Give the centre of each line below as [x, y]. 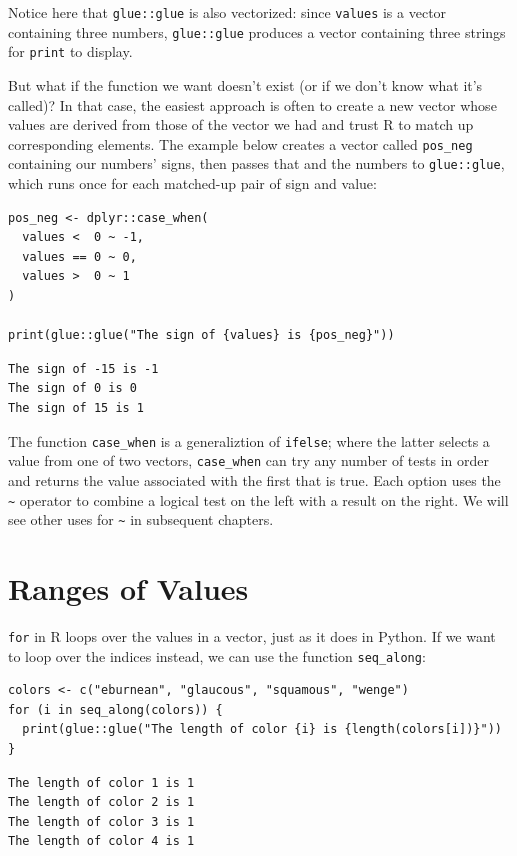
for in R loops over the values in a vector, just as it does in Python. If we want [252, 635]
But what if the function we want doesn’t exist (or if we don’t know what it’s [245, 84]
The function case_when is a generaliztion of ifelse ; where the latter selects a [249, 440]
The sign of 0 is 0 [72, 388]
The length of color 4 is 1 [101, 841]
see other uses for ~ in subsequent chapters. [141, 519]
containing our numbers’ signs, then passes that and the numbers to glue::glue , [256, 163]
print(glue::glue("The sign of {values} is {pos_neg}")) [201, 335]
